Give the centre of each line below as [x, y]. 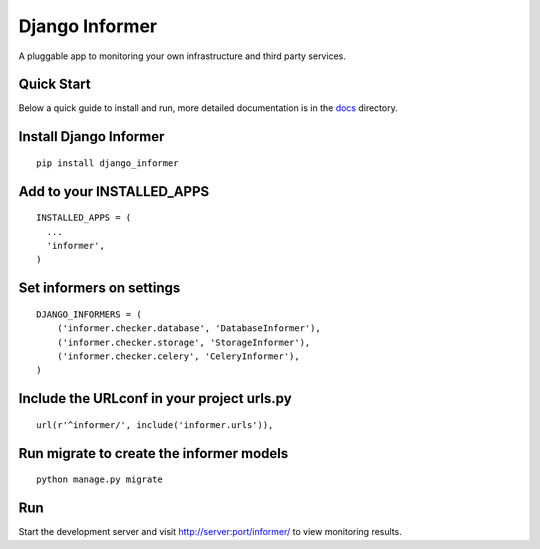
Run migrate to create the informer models [153, 453]
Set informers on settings [99, 288]
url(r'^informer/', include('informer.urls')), [155, 424]
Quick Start [54, 84]
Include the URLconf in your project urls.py [155, 398]
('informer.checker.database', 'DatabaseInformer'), [189, 328]
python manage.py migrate [100, 479]
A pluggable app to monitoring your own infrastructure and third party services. [182, 56]
